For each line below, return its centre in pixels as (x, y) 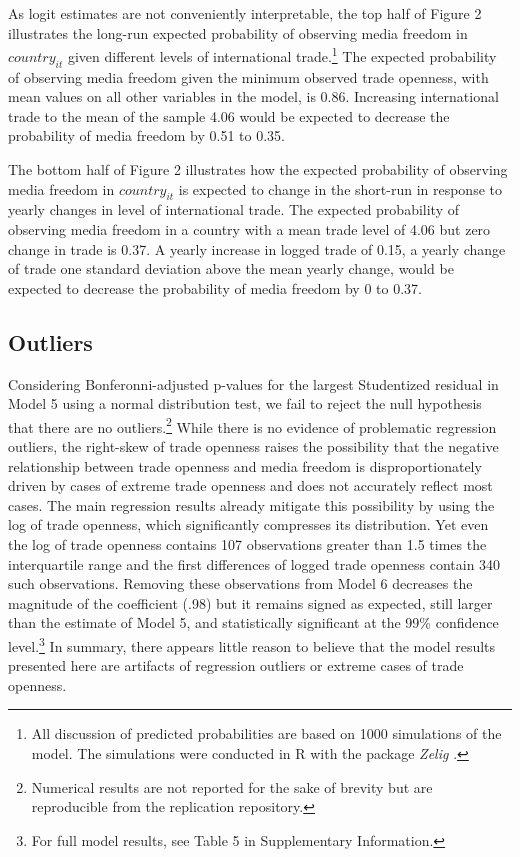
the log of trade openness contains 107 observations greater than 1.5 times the (247, 543)
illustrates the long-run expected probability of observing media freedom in (238, 32)
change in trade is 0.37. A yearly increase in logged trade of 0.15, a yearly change (257, 248)
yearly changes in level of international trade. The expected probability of (233, 209)
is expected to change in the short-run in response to (340, 188)
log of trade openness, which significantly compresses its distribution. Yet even (248, 524)
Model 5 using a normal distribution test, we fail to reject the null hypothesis (245, 403)
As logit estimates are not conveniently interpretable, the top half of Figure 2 (245, 13)
